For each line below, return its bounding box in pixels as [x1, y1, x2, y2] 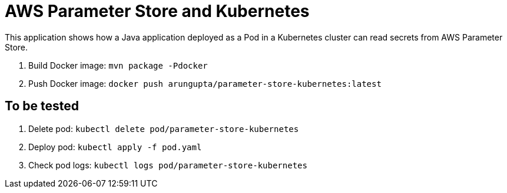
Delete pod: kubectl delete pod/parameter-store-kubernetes [28, 123, 299, 134]
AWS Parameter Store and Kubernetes [5, 1, 310, 21]
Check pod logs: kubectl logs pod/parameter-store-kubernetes [28, 160, 307, 170]
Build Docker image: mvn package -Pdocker [28, 60, 208, 70]
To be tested [5, 99, 79, 114]
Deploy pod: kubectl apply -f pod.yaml [28, 141, 202, 152]
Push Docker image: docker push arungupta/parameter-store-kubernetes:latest [28, 78, 382, 89]
